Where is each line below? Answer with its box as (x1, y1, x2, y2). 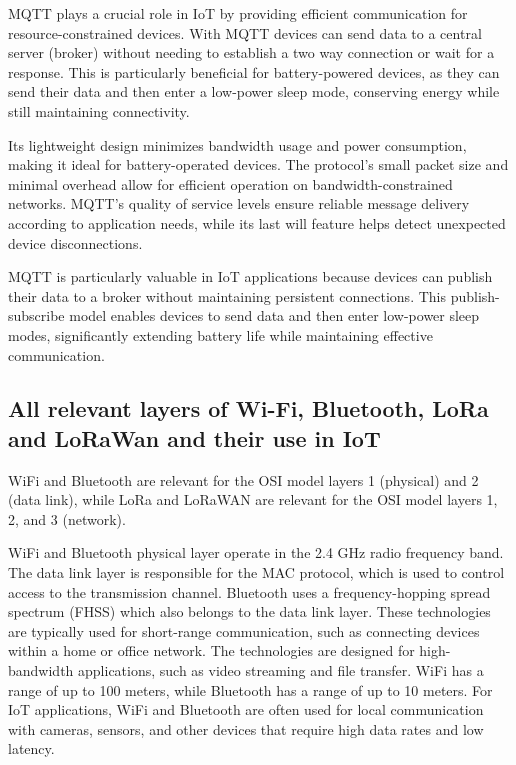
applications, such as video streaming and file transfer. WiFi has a (78, 660, 484, 681)
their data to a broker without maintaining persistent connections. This (8, 285, 446, 306)
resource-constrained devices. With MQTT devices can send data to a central (8, 22, 482, 43)
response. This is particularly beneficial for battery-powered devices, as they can (8, 61, 500, 82)
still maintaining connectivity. (8, 100, 190, 121)
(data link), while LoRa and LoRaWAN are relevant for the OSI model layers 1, (8, 489, 498, 510)
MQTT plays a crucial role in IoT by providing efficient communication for (8, 3, 468, 23)
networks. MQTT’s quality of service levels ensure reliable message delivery (8, 193, 470, 214)
